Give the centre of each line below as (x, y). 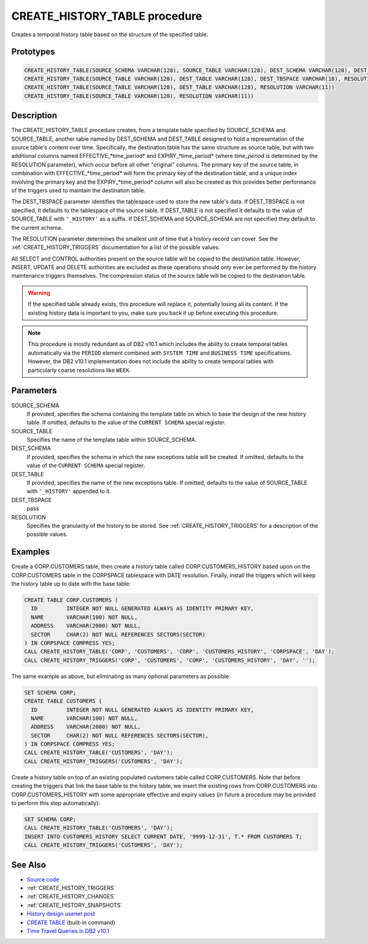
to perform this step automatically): (56, 803)
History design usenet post (61, 914)
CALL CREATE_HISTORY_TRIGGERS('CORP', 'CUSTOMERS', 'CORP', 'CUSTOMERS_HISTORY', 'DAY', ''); (170, 660)
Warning (39, 293)
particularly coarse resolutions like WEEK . (79, 370)
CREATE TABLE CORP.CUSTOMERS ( (71, 600)
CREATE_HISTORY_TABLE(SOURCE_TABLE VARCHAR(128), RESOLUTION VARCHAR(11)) (139, 96)
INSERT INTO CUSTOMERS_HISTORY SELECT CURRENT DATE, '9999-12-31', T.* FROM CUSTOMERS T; (163, 836)
